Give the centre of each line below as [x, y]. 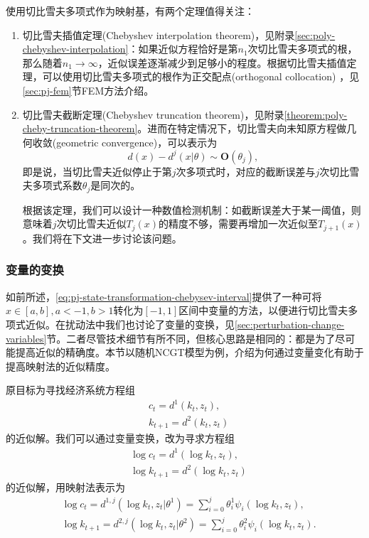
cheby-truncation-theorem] [80, 128]
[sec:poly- [315, 34]
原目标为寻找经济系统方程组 [70, 390]
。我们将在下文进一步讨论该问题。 [102, 238]
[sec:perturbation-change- [290, 324]
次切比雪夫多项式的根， [303, 49]
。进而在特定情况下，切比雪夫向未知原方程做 [242, 128]
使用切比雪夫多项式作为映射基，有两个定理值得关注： [130, 11]
